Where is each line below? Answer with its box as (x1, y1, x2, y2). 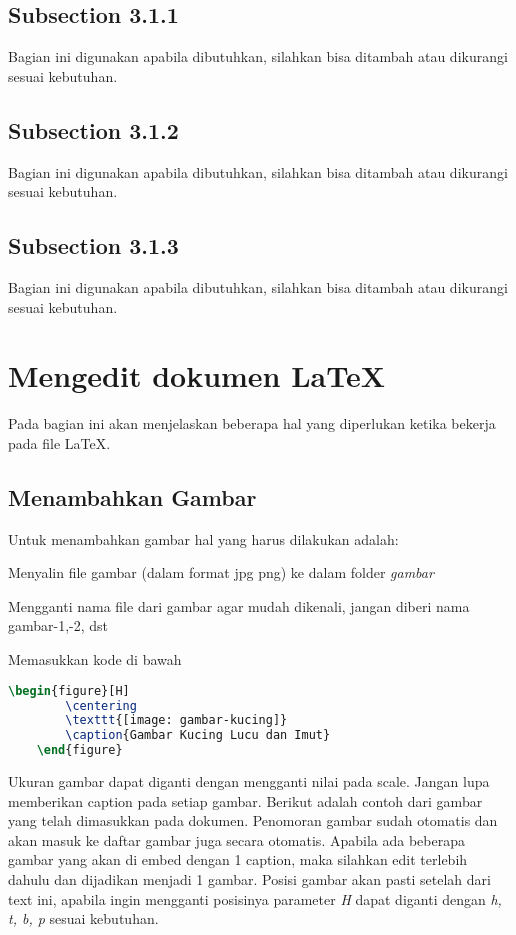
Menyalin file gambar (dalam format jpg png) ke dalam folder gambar (8, 562, 434, 583)
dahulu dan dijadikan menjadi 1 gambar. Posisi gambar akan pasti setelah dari (8, 869, 491, 889)
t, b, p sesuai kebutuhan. (8, 908, 159, 929)
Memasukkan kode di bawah (8, 649, 182, 670)
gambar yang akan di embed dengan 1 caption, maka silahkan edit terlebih (8, 849, 468, 870)
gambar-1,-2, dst (8, 615, 109, 636)
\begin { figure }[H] (8, 683, 130, 698)
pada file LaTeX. (8, 432, 111, 453)
